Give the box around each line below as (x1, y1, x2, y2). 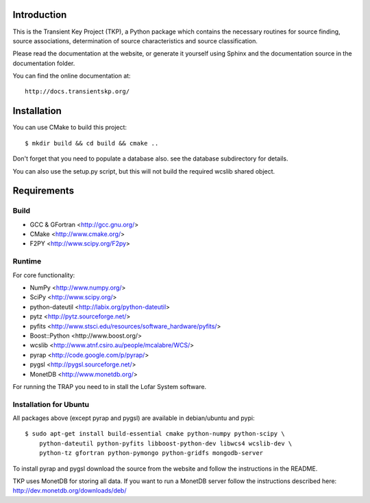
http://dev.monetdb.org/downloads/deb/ (12, 487, 127, 495)
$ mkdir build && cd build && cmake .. (25, 139, 159, 147)
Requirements (12, 185, 75, 197)
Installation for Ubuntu (12, 399, 89, 409)
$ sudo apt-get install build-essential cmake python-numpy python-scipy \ (25, 430, 285, 438)
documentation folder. (12, 59, 75, 67)
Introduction (12, 9, 67, 21)
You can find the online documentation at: (12, 72, 131, 80)
